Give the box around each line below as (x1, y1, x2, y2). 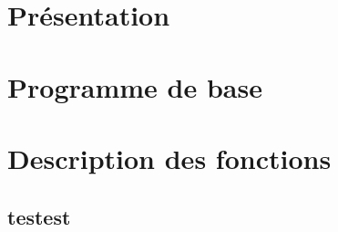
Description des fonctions (7, 139, 332, 176)
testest (7, 202, 71, 230)
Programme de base (7, 68, 262, 105)
